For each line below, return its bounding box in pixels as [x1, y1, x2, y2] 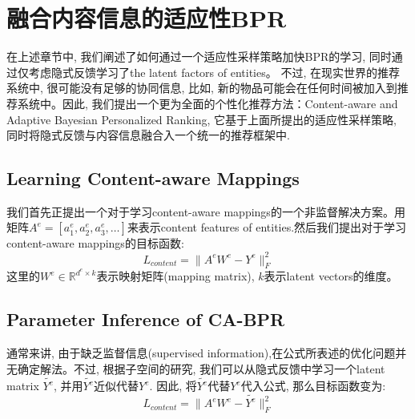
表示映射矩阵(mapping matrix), [96, 268, 255, 284]
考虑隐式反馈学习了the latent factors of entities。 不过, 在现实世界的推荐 [28, 63, 400, 80]
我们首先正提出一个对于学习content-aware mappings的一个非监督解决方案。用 [6, 203, 405, 220]
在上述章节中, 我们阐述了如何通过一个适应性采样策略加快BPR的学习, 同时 [6, 48, 392, 65]
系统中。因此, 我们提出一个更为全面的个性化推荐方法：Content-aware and [17, 95, 398, 111]
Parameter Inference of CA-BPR [6, 307, 285, 332]
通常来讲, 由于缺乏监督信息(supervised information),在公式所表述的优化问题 [6, 344, 396, 361]
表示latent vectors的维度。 [264, 268, 398, 284]
